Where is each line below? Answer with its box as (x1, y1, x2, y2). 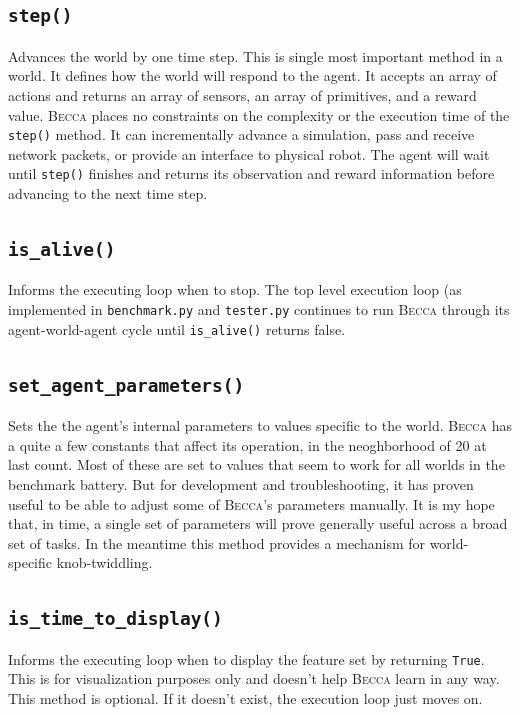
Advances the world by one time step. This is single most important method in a (8, 45, 503, 66)
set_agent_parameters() (8, 374, 245, 396)
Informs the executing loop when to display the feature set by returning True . (8, 648, 485, 669)
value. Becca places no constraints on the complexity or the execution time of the (8, 104, 510, 125)
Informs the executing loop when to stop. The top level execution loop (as (8, 279, 462, 300)
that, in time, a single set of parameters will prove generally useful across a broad (8, 513, 508, 534)
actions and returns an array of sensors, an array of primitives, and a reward (8, 84, 477, 105)
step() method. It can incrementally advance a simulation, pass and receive (8, 124, 475, 145)
